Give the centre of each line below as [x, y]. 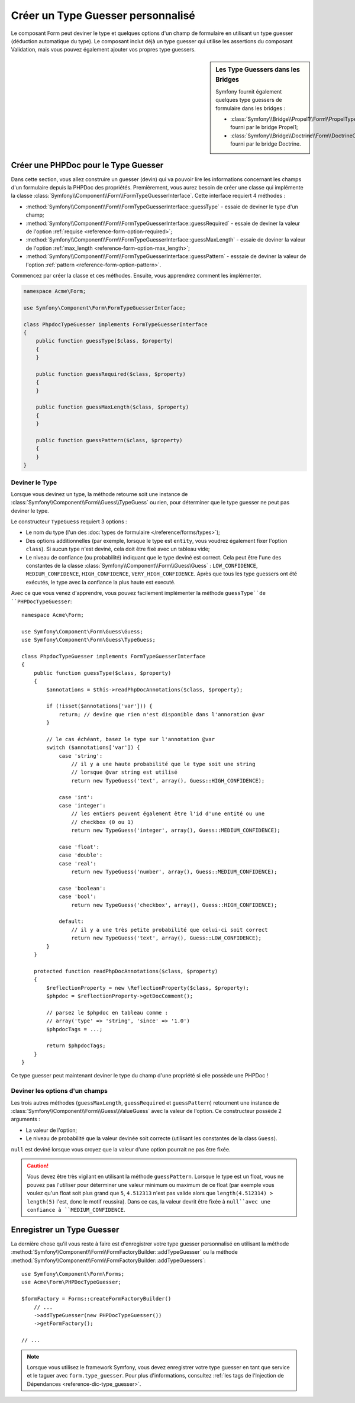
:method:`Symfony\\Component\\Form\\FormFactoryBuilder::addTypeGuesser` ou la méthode [124, 1252]
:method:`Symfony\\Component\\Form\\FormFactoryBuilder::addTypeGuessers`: [108, 1260]
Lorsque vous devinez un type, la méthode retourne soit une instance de [99, 494]
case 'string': [81, 756]
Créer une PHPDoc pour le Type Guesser [87, 165]
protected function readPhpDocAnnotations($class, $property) [126, 971]
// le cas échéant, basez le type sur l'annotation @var [131, 739]
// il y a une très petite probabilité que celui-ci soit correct [170, 930]
